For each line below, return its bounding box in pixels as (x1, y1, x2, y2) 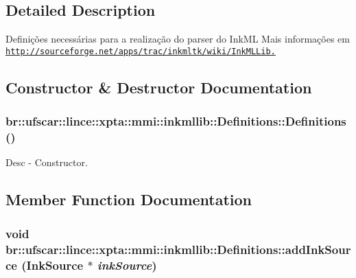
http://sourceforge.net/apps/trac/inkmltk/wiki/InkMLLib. (5, 46, 276, 56)
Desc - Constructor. (5, 155, 88, 170)
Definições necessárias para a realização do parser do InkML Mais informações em (5, 32, 350, 46)
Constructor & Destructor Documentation (5, 76, 312, 97)
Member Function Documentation (5, 189, 252, 210)
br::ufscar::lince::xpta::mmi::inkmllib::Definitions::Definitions (5, 113, 346, 130)
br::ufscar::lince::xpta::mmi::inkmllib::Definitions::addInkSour (5, 240, 351, 257)
